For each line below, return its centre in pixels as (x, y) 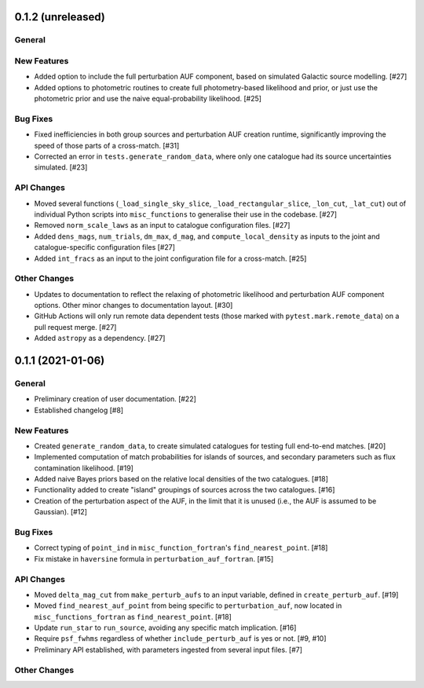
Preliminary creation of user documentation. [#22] (115, 399)
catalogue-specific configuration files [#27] (105, 247)
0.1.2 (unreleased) (60, 17)
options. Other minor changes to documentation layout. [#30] (133, 306)
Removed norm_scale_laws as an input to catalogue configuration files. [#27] (162, 225)
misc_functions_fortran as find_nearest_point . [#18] (133, 617)
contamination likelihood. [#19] (84, 468)
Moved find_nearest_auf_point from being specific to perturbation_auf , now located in (188, 606)
